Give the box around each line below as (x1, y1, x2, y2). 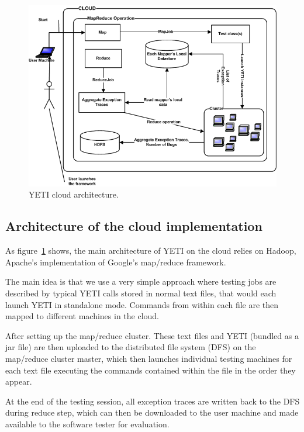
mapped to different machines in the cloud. (5, 310, 160, 322)
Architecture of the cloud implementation (5, 217, 262, 235)
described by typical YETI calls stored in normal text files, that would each (5, 287, 277, 299)
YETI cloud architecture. (29, 188, 119, 201)
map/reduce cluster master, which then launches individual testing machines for (5, 352, 292, 364)
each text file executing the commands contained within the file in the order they (5, 364, 296, 376)
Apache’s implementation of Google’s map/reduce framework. (5, 255, 226, 268)
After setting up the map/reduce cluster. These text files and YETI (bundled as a (5, 329, 299, 341)
